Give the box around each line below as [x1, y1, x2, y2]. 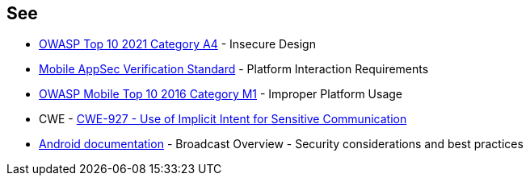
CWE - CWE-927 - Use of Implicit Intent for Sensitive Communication [39, 112, 407, 126]
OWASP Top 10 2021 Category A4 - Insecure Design [39, 37, 316, 52]
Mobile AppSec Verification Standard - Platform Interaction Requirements [39, 62, 429, 77]
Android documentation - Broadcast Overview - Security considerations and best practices [39, 137, 524, 151]
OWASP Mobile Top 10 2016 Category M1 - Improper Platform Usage [39, 87, 403, 101]
